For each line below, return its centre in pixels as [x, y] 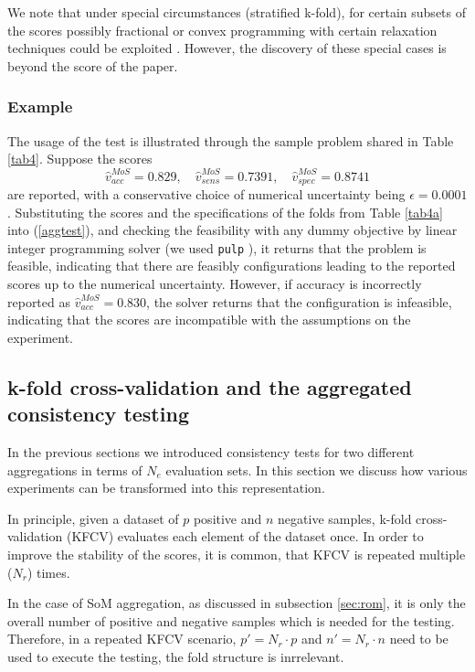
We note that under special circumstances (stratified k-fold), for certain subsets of [237, 12]
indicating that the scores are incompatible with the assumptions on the [209, 320]
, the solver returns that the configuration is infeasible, [299, 301]
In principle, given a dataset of [93, 518]
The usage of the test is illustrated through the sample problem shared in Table [231, 140]
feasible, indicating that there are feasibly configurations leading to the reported [232, 266]
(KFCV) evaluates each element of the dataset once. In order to [245, 536]
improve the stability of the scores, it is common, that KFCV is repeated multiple [237, 554]
